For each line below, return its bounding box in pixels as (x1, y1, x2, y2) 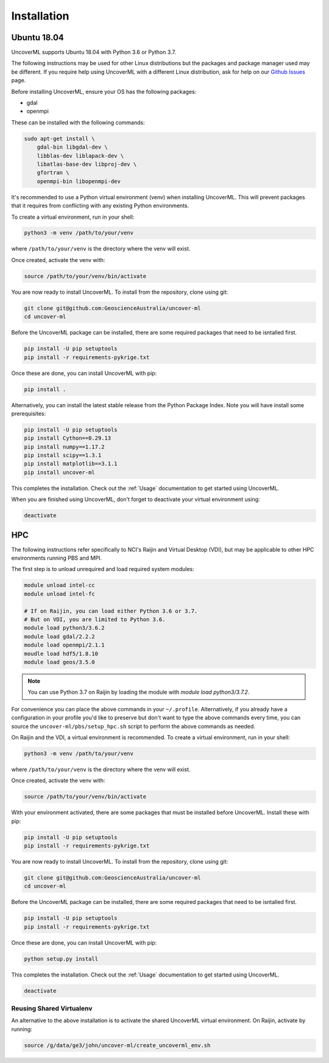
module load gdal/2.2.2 (24, 633, 96, 640)
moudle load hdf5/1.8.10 (24, 650, 99, 657)
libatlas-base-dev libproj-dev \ (37, 160, 137, 168)
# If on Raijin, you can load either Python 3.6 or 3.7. (24, 607, 198, 614)
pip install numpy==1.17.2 (24, 443, 105, 450)
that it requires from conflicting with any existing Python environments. (11, 202, 189, 210)
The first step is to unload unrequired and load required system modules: (11, 566, 194, 573)
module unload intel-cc (24, 582, 96, 589)
